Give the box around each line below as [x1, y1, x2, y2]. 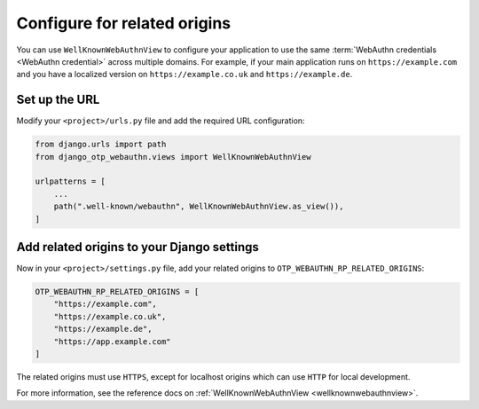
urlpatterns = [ [35, 177, 106, 186]
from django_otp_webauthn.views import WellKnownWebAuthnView [35, 152, 311, 161]
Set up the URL [16, 92, 100, 107]
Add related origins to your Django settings [16, 240, 259, 255]
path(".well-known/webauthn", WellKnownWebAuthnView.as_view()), [53, 201, 344, 212]
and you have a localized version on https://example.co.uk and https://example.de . [16, 69, 353, 80]
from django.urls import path [35, 139, 167, 150]
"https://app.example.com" [53, 336, 172, 346]
